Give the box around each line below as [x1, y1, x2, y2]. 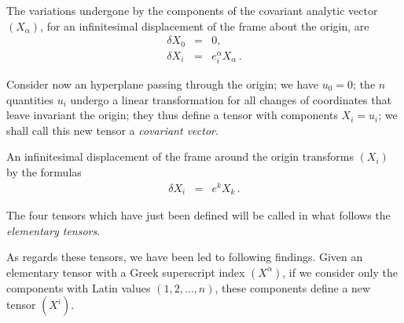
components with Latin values [6, 279, 151, 296]
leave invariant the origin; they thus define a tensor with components [6, 107, 338, 123]
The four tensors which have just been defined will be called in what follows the [6, 207, 391, 223]
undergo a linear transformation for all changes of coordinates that [70, 91, 391, 107]
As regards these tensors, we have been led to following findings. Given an [6, 249, 363, 265]
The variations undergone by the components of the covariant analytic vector [6, 2, 378, 18]
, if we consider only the [282, 263, 398, 280]
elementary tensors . [6, 222, 101, 238]
